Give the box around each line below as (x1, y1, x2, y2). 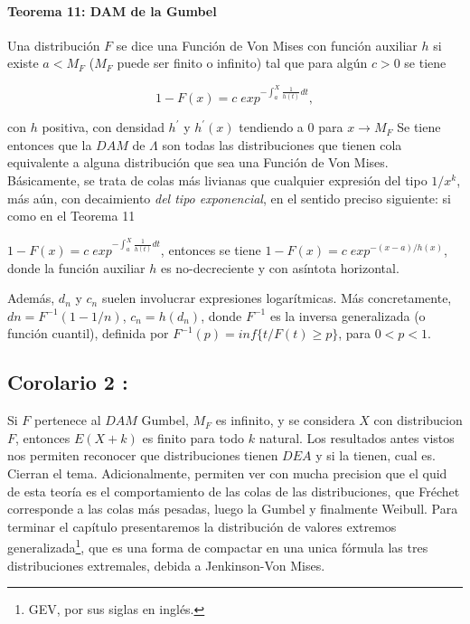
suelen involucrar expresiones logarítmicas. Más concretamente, (101, 288, 452, 307)
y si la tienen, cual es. (315, 446, 436, 465)
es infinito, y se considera (215, 411, 355, 430)
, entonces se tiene (160, 240, 261, 259)
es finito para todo (142, 428, 245, 447)
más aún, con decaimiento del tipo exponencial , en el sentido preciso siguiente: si (7, 188, 451, 207)
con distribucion (373, 411, 463, 430)
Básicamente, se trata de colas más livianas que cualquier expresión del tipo (7, 170, 428, 189)
